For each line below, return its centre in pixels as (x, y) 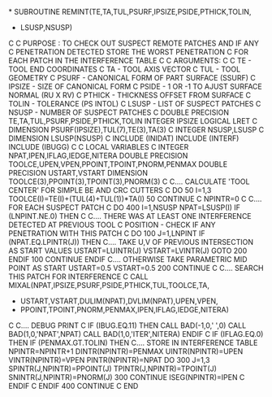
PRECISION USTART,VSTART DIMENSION (78, 173)
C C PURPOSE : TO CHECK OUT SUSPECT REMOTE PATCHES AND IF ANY (134, 43)
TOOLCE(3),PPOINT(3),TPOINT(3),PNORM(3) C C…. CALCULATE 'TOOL (129, 181)
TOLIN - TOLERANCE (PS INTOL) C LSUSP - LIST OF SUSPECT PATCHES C (135, 104)
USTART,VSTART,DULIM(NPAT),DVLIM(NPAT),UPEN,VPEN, (119, 301)
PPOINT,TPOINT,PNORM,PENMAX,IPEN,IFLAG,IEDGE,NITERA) (125, 310)
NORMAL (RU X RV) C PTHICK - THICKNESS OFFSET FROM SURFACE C (130, 95)
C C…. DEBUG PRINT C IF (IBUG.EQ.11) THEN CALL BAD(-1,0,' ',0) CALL (127, 325)
